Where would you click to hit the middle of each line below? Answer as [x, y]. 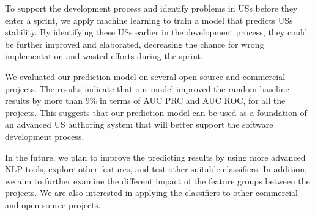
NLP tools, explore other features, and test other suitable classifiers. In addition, [156, 169]
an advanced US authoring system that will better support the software [139, 124]
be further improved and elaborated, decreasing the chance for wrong [135, 44]
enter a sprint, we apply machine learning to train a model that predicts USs [149, 20]
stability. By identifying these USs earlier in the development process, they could [156, 32]
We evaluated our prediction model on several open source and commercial [145, 76]
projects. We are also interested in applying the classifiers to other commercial [151, 193]
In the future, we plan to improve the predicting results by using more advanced [155, 157]
